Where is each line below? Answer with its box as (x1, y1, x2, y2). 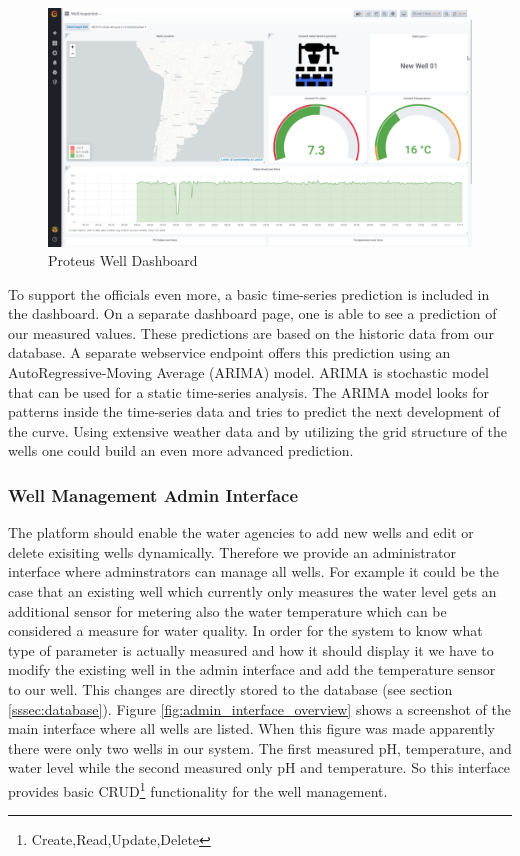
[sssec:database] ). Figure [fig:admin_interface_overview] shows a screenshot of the (8, 698, 512, 719)
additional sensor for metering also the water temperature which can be (8, 600, 447, 621)
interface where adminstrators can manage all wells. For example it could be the (8, 561, 499, 582)
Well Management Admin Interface (8, 482, 299, 507)
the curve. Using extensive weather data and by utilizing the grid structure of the (8, 420, 507, 441)
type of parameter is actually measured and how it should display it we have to (8, 639, 494, 660)
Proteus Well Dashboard (48, 250, 198, 271)
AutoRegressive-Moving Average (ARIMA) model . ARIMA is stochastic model (8, 362, 489, 383)
